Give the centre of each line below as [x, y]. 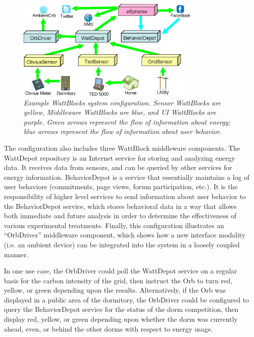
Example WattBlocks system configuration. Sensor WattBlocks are [122, 102]
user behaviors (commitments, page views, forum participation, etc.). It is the [121, 186]
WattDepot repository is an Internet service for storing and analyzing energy [120, 157]
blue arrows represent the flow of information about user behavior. [123, 131]
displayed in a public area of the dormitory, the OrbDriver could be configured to [127, 299]
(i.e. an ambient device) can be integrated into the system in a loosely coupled [122, 244]
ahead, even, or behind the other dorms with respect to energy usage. [109, 328]
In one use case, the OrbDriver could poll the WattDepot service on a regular [121, 271]
